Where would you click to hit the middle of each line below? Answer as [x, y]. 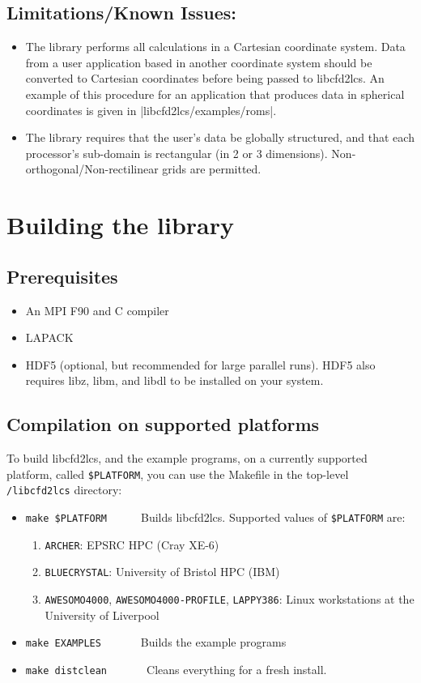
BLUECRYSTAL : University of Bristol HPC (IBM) [162, 572]
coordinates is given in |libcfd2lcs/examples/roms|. [151, 110]
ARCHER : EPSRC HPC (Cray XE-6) [132, 544]
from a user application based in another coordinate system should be [199, 62]
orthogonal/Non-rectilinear [92, 169]
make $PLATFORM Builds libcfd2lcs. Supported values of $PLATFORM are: [215, 517]
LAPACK [49, 337]
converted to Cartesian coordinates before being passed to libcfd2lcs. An [205, 78]
